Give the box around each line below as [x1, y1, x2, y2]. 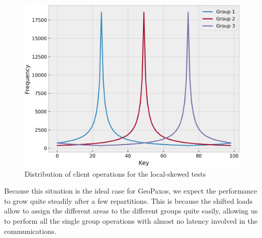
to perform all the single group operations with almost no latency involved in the [4, 215, 258, 226]
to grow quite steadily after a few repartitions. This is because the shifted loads [4, 195, 253, 206]
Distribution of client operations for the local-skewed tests [25, 168, 206, 179]
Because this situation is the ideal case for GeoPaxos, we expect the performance [4, 185, 257, 196]
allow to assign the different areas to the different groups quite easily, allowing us [4, 205, 258, 216]
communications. [4, 225, 57, 236]
